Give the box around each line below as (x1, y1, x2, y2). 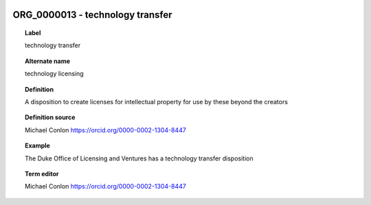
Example (25, 141, 51, 150)
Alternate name (25, 57, 71, 65)
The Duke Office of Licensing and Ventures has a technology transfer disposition (25, 154, 254, 162)
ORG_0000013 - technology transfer (12, 9, 172, 21)
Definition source (25, 113, 76, 121)
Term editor (25, 169, 59, 178)
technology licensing (25, 69, 84, 78)
